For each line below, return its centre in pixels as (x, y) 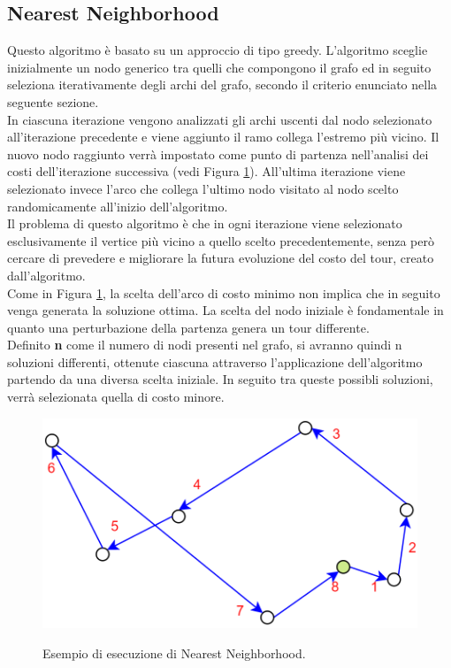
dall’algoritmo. (46, 275)
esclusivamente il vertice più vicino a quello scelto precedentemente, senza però (221, 240)
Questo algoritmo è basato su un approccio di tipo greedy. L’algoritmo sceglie (218, 50)
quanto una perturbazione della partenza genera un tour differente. (188, 327)
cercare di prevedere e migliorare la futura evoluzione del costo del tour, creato (221, 258)
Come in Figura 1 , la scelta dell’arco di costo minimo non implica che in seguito (224, 292)
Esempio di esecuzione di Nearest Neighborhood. (174, 653)
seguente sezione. (53, 101)
